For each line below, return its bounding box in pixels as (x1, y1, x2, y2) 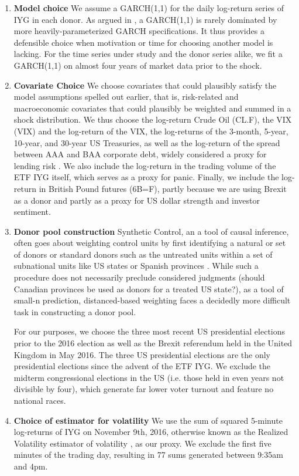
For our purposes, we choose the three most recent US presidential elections (13, 325, 286, 337)
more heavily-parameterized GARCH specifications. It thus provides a (13, 25, 264, 37)
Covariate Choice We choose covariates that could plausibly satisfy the (13, 79, 277, 91)
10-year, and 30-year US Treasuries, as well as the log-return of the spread (13, 136, 280, 148)
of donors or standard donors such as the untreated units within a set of (13, 248, 273, 260)
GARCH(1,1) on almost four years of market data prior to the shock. (13, 59, 262, 71)
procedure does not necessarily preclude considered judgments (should (13, 271, 265, 283)
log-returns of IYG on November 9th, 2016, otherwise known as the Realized (13, 426, 288, 438)
